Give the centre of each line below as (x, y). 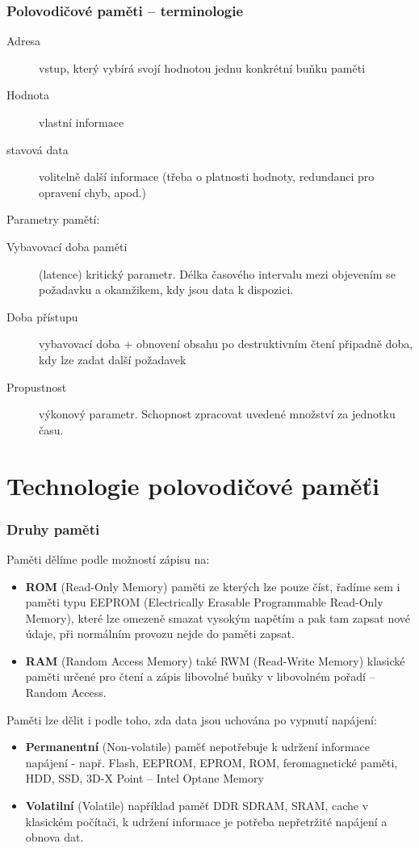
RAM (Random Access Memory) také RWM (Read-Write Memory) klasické (215, 660)
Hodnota (28, 95)
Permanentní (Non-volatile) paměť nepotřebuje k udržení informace (197, 747)
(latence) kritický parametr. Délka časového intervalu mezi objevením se (217, 273)
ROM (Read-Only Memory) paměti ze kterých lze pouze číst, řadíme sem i (213, 586)
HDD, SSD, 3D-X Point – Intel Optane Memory (145, 778)
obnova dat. (54, 837)
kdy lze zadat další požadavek (113, 359)
